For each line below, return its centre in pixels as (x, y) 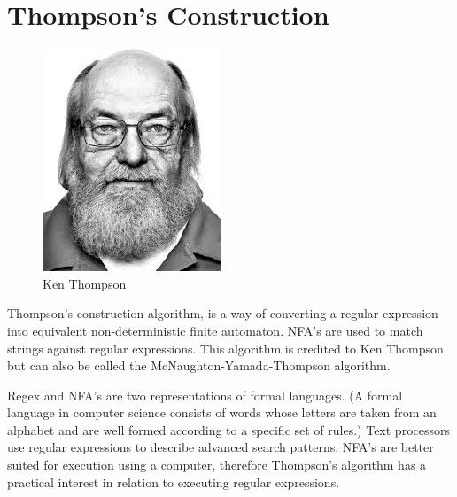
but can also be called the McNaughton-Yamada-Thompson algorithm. (199, 365)
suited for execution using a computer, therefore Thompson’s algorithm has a (217, 465)
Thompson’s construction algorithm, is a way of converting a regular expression (223, 313)
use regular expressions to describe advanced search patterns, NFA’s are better (221, 447)
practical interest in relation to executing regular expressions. (174, 481)
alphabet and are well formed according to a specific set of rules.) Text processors (228, 429)
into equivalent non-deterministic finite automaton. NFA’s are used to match (215, 330)
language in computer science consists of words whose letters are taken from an (222, 412)
